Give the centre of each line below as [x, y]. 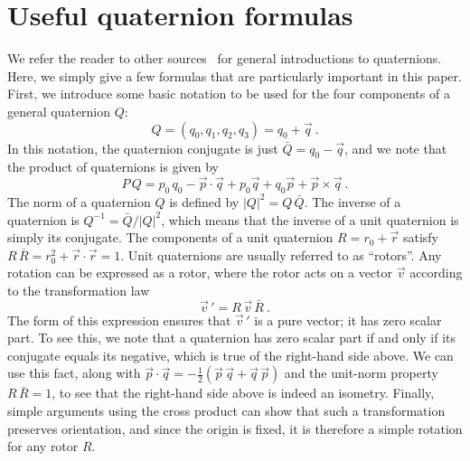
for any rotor [43, 446]
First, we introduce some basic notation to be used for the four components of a [229, 94]
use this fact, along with [74, 373]
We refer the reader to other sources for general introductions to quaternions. [225, 58]
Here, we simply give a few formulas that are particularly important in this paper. [235, 75]
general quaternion [59, 111]
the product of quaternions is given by [113, 167]
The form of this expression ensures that [119, 320]
